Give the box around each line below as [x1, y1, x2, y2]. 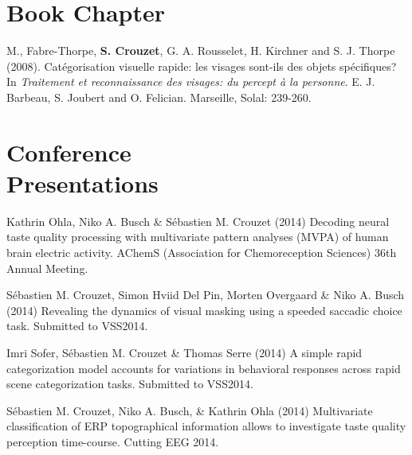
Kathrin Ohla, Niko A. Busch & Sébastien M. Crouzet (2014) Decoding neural [6, 212, 390, 229]
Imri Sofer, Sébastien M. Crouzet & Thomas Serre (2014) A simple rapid [6, 344, 363, 360]
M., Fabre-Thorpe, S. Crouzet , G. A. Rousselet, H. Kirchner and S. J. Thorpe [6, 42, 395, 59]
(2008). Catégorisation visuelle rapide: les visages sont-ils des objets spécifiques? [6, 57, 397, 74]
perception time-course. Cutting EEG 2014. [6, 433, 219, 449]
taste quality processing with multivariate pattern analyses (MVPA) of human [6, 228, 389, 245]
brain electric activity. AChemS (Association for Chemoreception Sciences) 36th [6, 244, 397, 260]
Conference [6, 135, 131, 168]
